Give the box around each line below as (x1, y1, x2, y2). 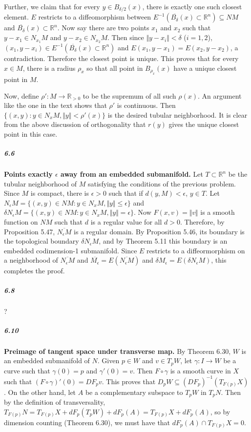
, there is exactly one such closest (142, 1, 242, 11)
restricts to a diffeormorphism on (146, 245, 245, 255)
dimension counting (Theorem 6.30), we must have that (4, 417, 170, 427)
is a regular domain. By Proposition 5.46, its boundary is (74, 226, 245, 236)
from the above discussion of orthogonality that (4, 119, 146, 129)
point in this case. (4, 128, 58, 139)
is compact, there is (30, 188, 89, 198)
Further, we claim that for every (4, 1, 100, 11)
